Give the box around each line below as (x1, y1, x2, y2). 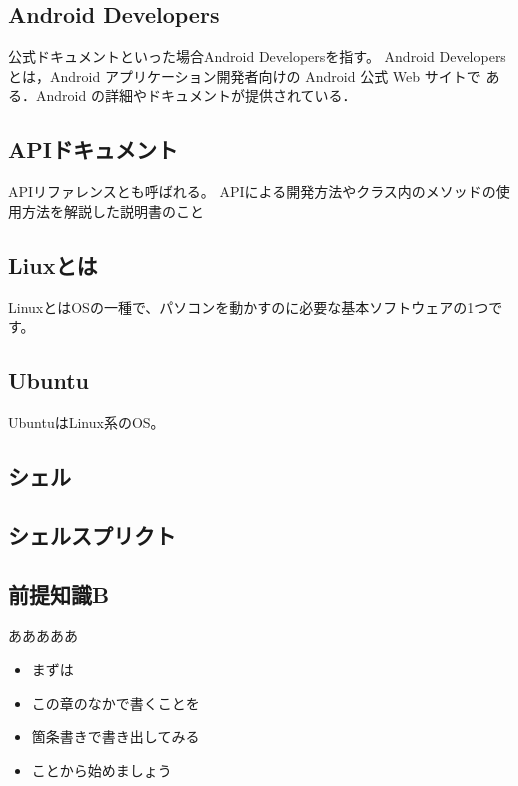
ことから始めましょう (31, 759, 172, 780)
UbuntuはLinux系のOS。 (8, 411, 165, 432)
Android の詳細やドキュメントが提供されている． (35, 85, 357, 106)
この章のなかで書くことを (31, 692, 200, 713)
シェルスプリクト (8, 519, 176, 550)
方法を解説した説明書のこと (21, 200, 204, 221)
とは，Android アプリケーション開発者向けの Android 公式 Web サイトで (8, 65, 481, 86)
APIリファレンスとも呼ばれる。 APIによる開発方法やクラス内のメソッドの (8, 181, 496, 202)
